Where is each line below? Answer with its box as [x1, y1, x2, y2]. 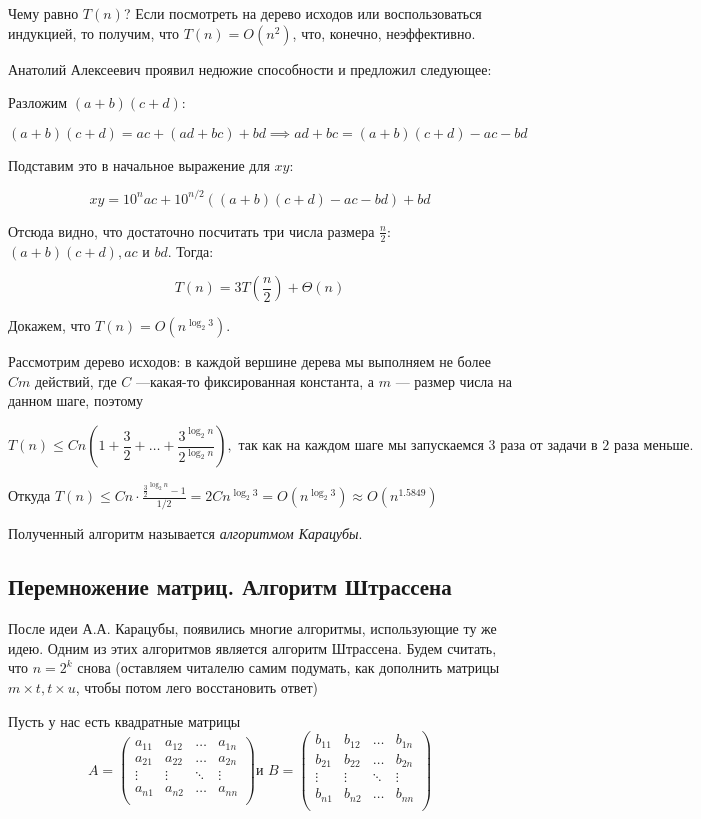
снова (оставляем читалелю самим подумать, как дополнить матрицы [77, 657, 500, 678]
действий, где [34, 370, 117, 391]
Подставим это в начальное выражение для [8, 154, 270, 175]
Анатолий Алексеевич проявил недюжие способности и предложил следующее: [8, 58, 492, 79]
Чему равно [8, 3, 79, 23]
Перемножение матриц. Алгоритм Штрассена [8, 571, 452, 602]
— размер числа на [395, 370, 512, 391]
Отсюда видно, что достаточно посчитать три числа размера [8, 220, 375, 241]
